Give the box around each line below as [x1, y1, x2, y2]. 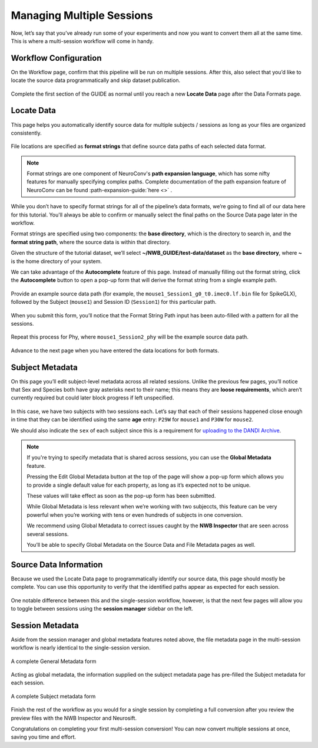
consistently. [11, 129, 42, 136]
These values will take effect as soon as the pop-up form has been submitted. [26, 492, 216, 499]
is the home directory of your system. [11, 257, 102, 265]
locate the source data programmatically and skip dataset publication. [11, 77, 181, 84]
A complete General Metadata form [11, 658, 97, 665]
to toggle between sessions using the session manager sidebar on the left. [11, 605, 194, 612]
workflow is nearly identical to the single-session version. [11, 644, 151, 651]
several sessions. [26, 530, 69, 537]
